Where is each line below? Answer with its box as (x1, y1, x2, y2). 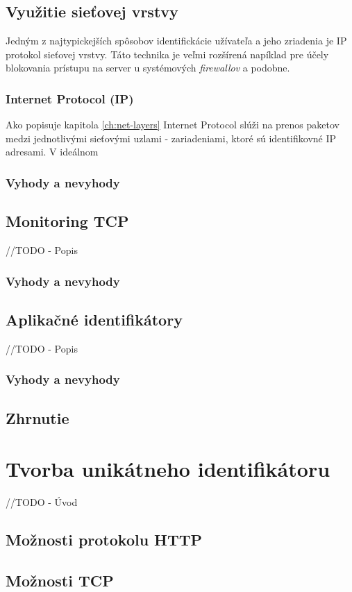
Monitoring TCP (6, 210, 129, 232)
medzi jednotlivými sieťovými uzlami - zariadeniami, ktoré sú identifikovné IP (6, 130, 337, 145)
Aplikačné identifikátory (6, 308, 183, 330)
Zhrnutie (6, 407, 69, 428)
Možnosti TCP (6, 569, 114, 591)
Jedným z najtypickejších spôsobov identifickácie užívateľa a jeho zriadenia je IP (6, 33, 347, 48)
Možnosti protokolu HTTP (6, 529, 203, 550)
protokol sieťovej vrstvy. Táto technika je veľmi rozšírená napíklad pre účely (6, 46, 329, 61)
